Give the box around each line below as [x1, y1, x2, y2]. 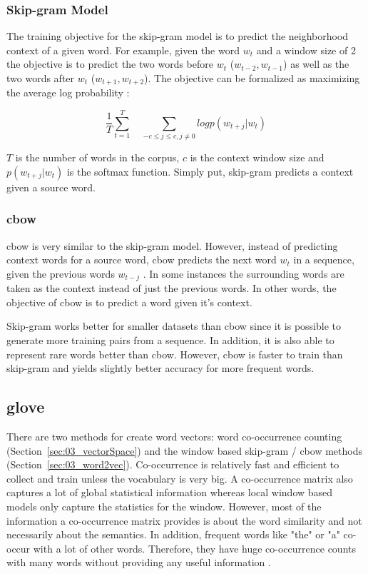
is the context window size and [190, 150, 324, 165]
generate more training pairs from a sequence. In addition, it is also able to [6, 333, 334, 347]
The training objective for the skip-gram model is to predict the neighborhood [6, 29, 349, 44]
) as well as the [283, 56, 349, 71]
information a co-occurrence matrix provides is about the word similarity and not [6, 513, 362, 528]
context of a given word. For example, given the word [6, 42, 240, 57]
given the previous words [6, 266, 115, 281]
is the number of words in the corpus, [15, 150, 180, 165]
